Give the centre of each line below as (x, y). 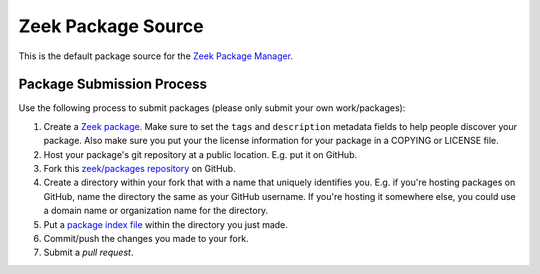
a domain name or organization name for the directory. (156, 211)
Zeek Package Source (111, 26)
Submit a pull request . (88, 252)
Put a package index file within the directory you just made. (166, 224)
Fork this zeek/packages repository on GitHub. (139, 169)
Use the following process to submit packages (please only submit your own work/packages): (212, 108)
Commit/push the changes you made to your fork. (146, 238)
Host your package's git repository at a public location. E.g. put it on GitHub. (200, 154)
